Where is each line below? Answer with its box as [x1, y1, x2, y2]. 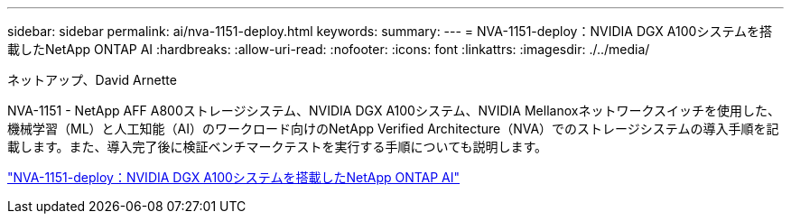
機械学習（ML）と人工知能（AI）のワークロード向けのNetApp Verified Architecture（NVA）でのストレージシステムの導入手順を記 [7, 121, 779, 136]
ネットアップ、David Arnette [7, 72, 177, 87]
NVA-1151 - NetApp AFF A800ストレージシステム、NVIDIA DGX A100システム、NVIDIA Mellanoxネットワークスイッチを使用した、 [7, 103, 780, 118]
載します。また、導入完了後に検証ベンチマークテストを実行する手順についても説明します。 [7, 139, 548, 154]
